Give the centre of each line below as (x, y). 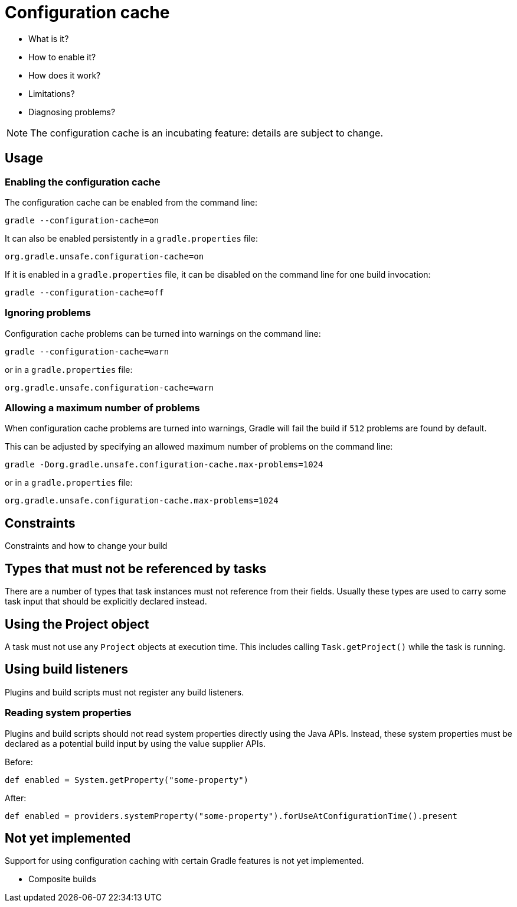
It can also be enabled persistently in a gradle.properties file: (131, 238)
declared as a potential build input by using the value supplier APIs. (135, 743)
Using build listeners (67, 669)
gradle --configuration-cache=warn (87, 351)
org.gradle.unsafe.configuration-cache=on (104, 256)
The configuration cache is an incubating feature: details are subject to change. (207, 133)
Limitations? (52, 93)
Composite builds (62, 879)
